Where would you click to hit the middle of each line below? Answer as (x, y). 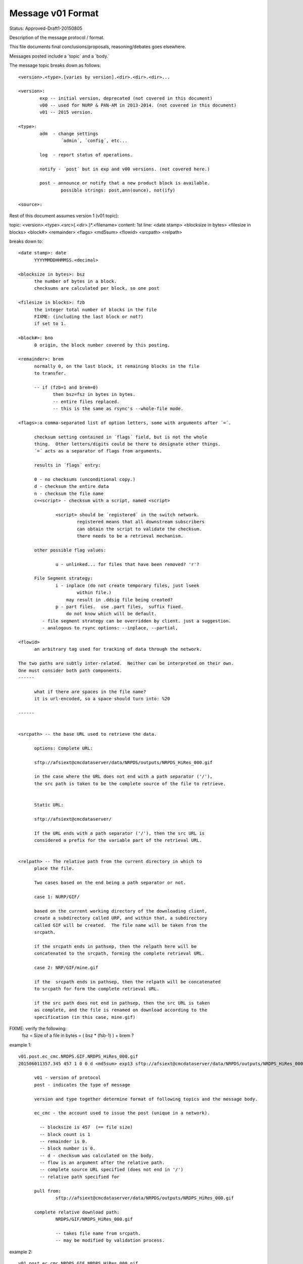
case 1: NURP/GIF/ (57, 897)
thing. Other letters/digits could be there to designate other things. (127, 444)
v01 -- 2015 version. (66, 112)
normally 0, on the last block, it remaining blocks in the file (117, 366)
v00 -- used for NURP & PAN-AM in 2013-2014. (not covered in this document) (138, 105)
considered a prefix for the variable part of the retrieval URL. (118, 840)
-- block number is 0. (68, 1148)
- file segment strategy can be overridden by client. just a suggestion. (137, 621)
